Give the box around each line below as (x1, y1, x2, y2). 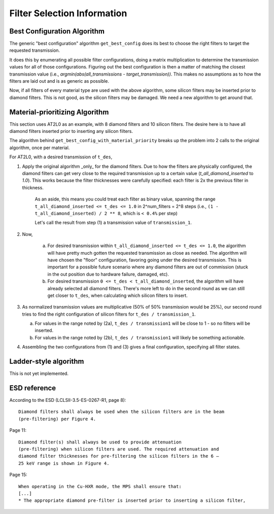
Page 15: (9, 472, 27, 478)
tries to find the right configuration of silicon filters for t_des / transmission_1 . (22, 311, 196, 317)
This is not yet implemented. (9, 370, 68, 376)
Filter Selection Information (9, 8, 127, 19)
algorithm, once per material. (9, 145, 70, 151)
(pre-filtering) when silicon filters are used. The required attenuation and (18, 447, 219, 452)
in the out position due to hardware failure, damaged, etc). (47, 271, 169, 277)
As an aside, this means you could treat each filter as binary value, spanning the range (35, 196, 216, 202)
